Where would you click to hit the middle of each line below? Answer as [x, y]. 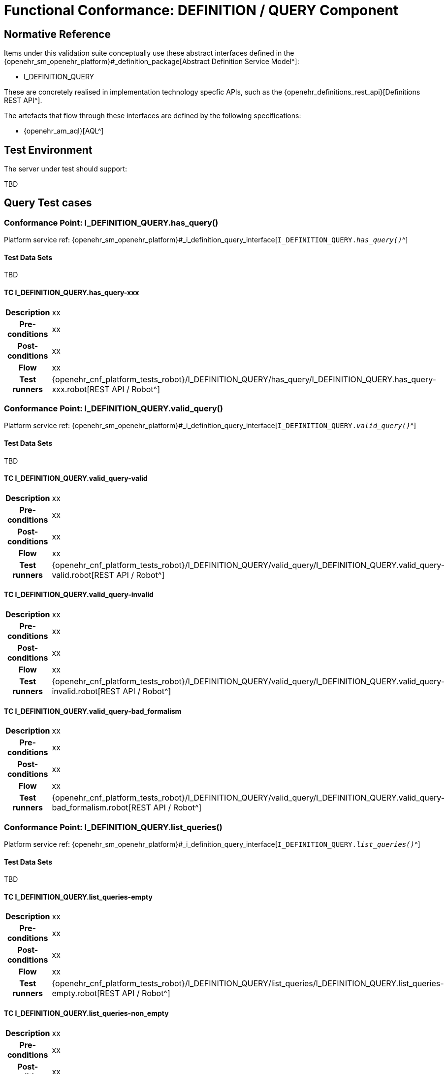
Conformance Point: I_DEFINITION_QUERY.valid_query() [113, 409]
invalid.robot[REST [86, 691]
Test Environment [48, 150]
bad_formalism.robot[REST [101, 808]
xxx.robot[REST [81, 389]
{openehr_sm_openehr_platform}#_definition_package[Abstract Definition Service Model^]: [152, 62]
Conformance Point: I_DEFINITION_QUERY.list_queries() [113, 827]
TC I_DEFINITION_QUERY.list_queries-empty [78, 897]
